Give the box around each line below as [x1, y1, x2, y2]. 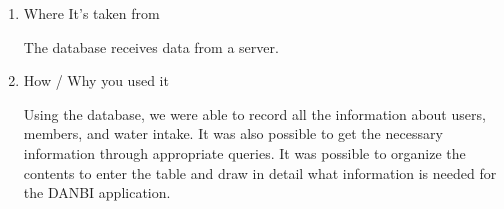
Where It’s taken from [23, 3, 160, 23]
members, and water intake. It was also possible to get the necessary [23, 123, 443, 144]
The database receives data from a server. [23, 36, 279, 57]
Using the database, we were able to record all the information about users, [23, 103, 486, 124]
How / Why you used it [23, 70, 169, 91]
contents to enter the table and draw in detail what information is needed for [23, 162, 497, 183]
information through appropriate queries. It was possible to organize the [23, 142, 466, 163]
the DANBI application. [23, 182, 171, 203]
